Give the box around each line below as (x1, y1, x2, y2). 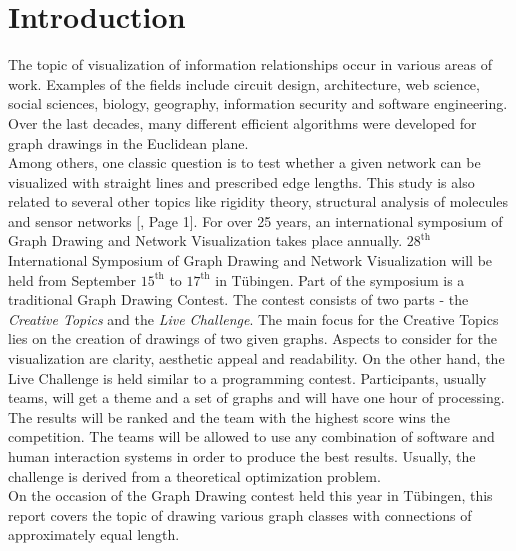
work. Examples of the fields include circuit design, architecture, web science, (8, 73, 480, 94)
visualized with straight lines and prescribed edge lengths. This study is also (8, 171, 475, 192)
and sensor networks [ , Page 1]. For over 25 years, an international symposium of (8, 210, 503, 231)
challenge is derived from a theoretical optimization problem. (8, 465, 381, 486)
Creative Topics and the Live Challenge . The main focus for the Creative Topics (8, 308, 499, 329)
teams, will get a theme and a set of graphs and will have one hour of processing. (8, 387, 505, 408)
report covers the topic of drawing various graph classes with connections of (8, 504, 472, 525)
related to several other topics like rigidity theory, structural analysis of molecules (8, 191, 509, 212)
